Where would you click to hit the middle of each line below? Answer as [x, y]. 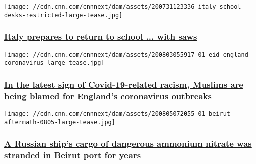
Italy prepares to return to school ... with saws [101, 37]
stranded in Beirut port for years [73, 155]
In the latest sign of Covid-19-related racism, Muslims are [124, 84]
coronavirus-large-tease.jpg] [54, 63]
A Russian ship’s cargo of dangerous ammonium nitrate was [128, 144]
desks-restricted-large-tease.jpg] [63, 15]
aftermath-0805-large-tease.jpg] [60, 122]
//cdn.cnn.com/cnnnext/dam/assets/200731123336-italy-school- [139, 7]
